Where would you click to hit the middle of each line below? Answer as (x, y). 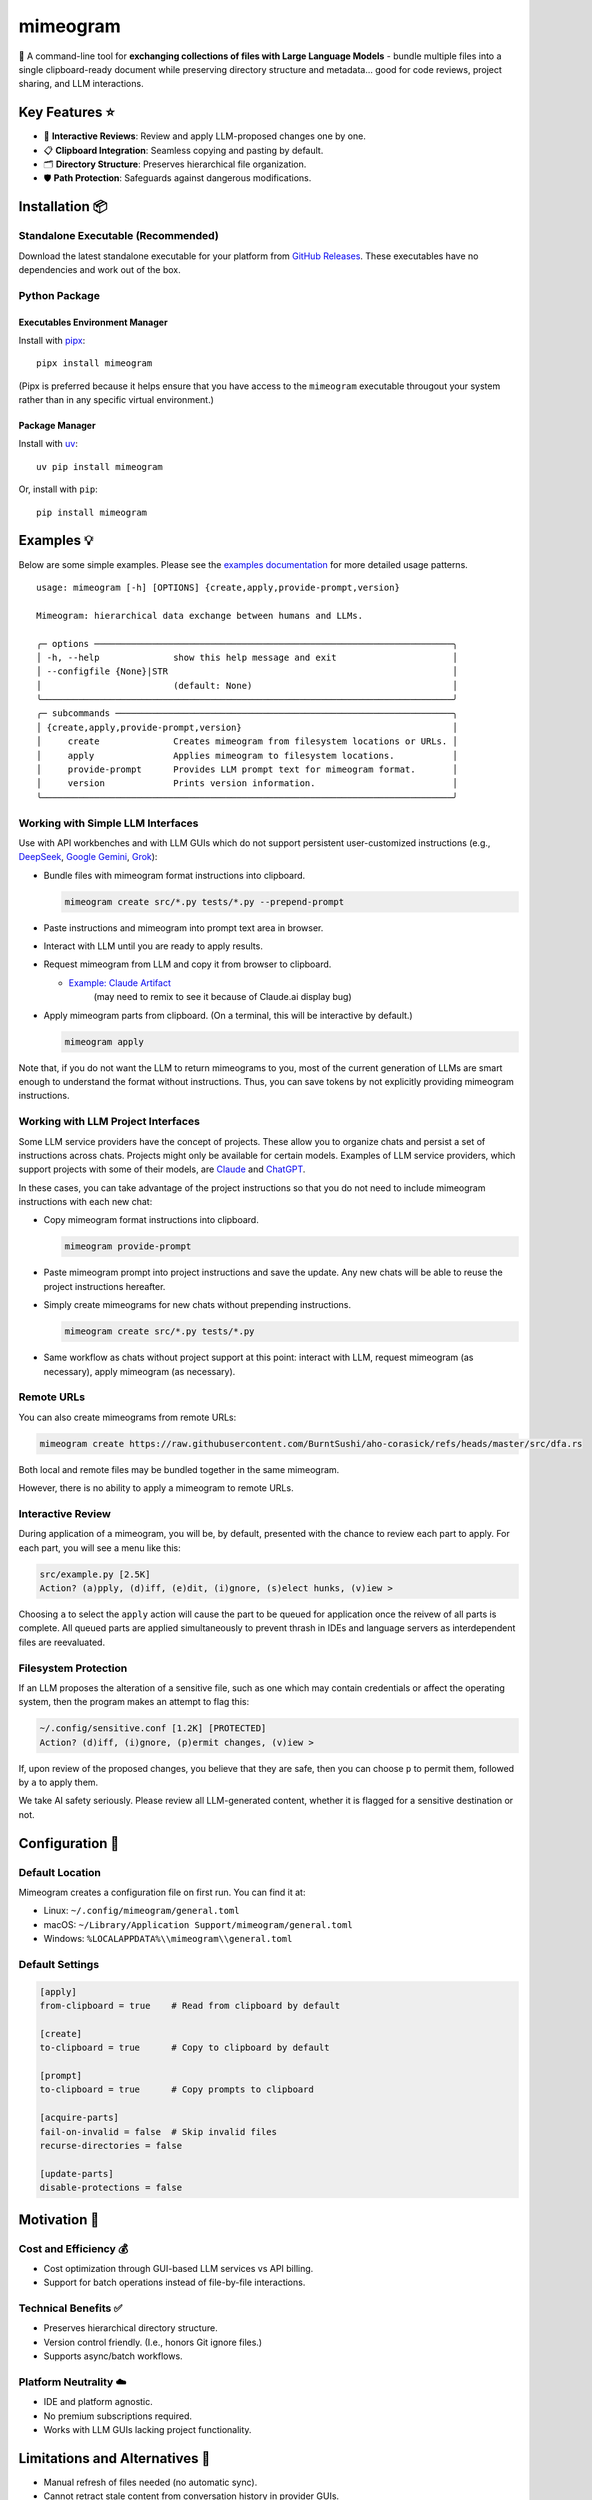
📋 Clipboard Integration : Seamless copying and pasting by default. (183, 150)
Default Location (60, 1872)
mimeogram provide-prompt (128, 1246)
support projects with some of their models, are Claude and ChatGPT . (162, 1169)
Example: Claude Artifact (120, 982)
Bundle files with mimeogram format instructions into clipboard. (174, 875)
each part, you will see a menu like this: (100, 1547)
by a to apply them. (58, 1782)
